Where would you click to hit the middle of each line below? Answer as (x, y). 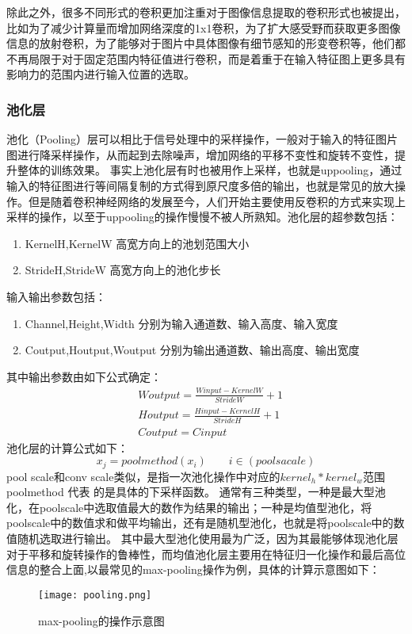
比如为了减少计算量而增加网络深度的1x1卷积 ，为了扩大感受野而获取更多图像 (204, 27)
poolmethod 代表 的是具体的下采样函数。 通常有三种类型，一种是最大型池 (196, 492)
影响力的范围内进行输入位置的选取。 (101, 74)
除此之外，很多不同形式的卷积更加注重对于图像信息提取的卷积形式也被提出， (206, 12)
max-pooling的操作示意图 (101, 620)
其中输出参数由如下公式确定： (84, 376)
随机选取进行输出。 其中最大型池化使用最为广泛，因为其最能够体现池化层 (208, 539)
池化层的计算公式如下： (67, 447)
